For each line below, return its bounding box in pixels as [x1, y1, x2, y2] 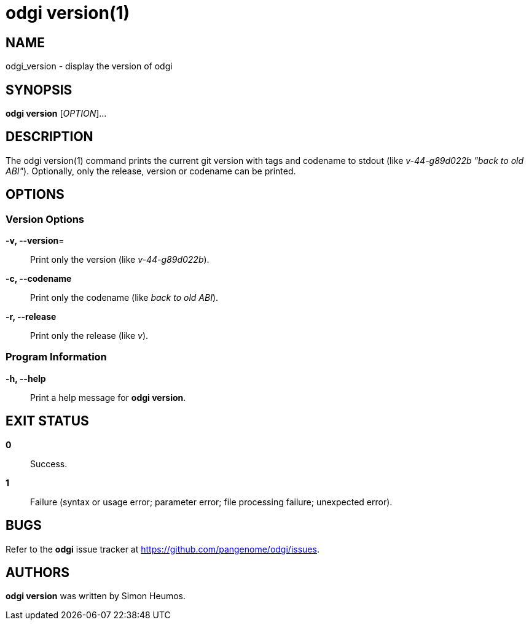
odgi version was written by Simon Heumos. [6, 591, 186, 602]
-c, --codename [6, 273, 72, 284]
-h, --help [6, 373, 46, 384]
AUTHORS [6, 564, 70, 580]
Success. [30, 458, 68, 469]
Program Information [6, 351, 107, 363]
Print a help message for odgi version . [30, 392, 186, 403]
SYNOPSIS [6, 82, 72, 98]
